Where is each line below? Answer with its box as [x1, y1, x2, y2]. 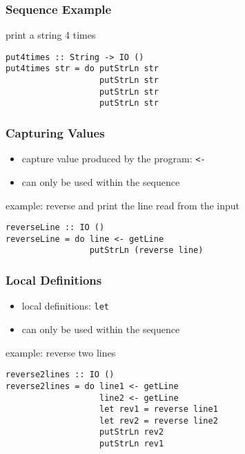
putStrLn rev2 [99, 427, 164, 437]
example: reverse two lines [6, 345, 116, 359]
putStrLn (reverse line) [89, 245, 204, 256]
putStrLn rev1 [99, 439, 164, 449]
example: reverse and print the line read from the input [6, 198, 240, 212]
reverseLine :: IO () [6, 223, 105, 233]
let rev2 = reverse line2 [99, 415, 218, 426]
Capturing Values [6, 124, 105, 142]
